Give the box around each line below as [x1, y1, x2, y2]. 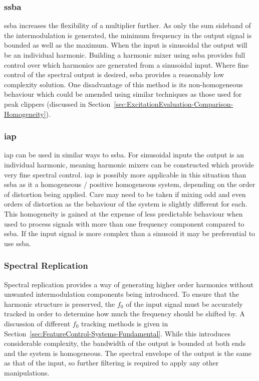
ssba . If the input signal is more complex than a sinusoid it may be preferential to [4, 228, 255, 239]
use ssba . [4, 238, 31, 248]
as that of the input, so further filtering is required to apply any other [4, 357, 219, 368]
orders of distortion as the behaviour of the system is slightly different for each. [4, 199, 247, 209]
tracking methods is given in [81, 318, 168, 328]
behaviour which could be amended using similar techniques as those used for [4, 89, 242, 99]
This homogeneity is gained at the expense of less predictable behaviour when [4, 208, 243, 219]
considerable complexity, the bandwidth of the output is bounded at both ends [4, 338, 246, 348]
